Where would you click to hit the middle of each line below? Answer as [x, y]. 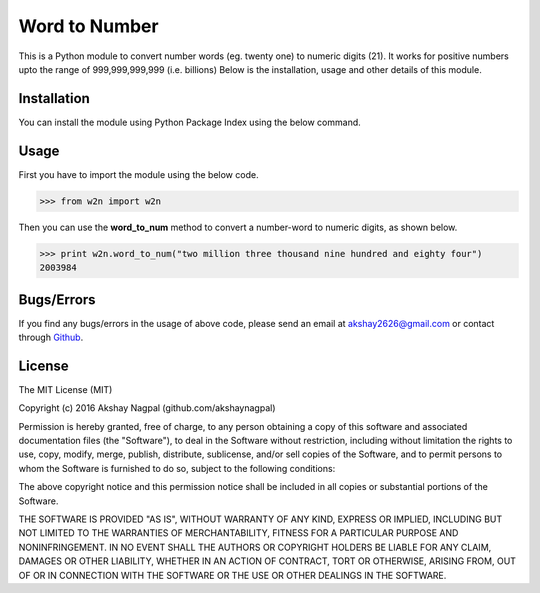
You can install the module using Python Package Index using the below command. [190, 122]
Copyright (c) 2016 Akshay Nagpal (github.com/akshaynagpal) [147, 408]
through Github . [51, 337]
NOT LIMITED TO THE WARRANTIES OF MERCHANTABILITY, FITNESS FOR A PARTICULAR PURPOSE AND [238, 533]
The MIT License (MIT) [65, 389]
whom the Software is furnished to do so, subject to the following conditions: [177, 468]
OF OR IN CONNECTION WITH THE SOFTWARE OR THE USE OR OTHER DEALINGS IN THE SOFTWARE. [232, 575]
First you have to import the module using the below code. [138, 174]
